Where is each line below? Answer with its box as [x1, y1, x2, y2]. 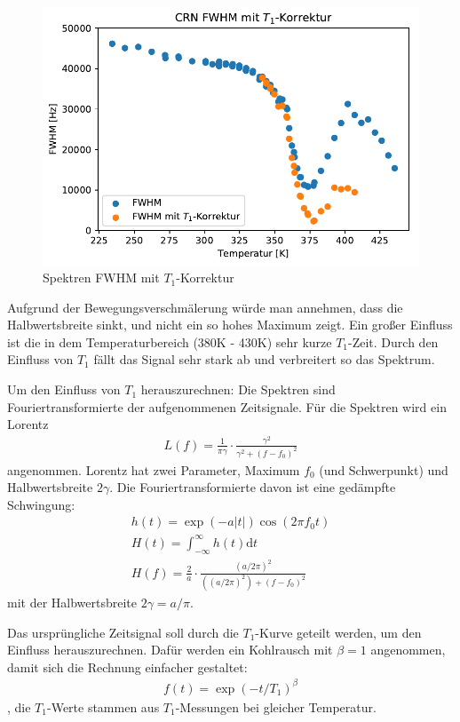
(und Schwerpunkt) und [319, 460, 448, 479]
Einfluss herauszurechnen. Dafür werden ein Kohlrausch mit [7, 640, 333, 659]
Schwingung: [7, 495, 75, 513]
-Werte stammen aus [46, 697, 160, 716]
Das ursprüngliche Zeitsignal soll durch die [7, 623, 239, 641]
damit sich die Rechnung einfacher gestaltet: [7, 657, 248, 676]
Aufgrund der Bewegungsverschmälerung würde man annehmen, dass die [7, 298, 403, 316]
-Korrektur [176, 268, 234, 287]
